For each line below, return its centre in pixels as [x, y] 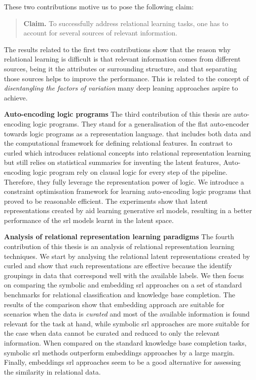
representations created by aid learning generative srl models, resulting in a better [128, 210]
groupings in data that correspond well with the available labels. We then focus [124, 275]
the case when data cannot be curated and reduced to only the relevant [112, 333]
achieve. [16, 97]
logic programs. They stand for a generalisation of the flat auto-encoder [141, 123]
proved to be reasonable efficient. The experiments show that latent [106, 201]
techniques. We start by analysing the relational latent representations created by [127, 256]
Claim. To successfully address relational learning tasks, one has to [126, 23]
